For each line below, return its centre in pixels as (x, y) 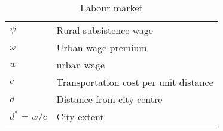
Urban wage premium (102, 47)
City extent (80, 116)
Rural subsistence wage (105, 30)
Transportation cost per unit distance (135, 82)
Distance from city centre (109, 99)
